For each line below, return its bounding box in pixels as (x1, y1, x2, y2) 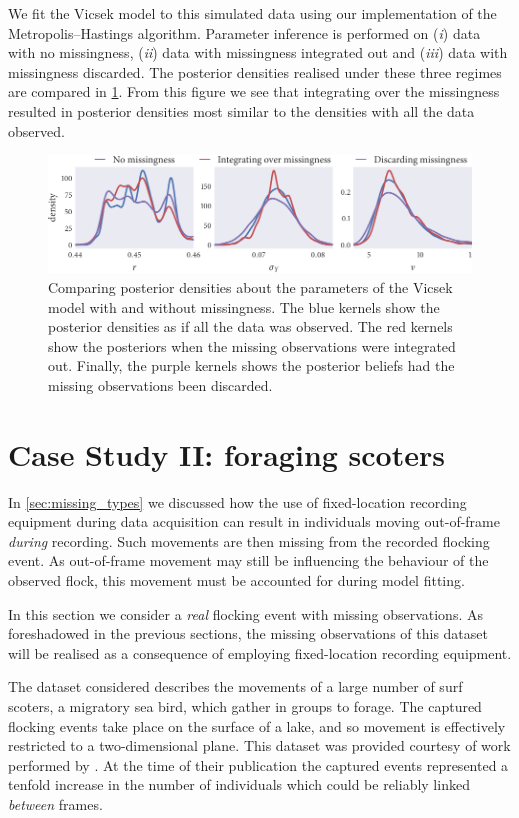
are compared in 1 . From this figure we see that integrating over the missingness (8, 81, 500, 102)
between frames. (8, 793, 103, 814)
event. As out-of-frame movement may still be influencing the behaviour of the (8, 550, 489, 571)
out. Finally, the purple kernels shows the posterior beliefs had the (48, 355, 455, 376)
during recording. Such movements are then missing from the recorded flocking (8, 530, 490, 551)
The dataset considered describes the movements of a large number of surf (8, 676, 463, 697)
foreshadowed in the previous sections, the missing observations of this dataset (8, 623, 488, 644)
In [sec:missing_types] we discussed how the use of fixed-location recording (8, 491, 467, 512)
